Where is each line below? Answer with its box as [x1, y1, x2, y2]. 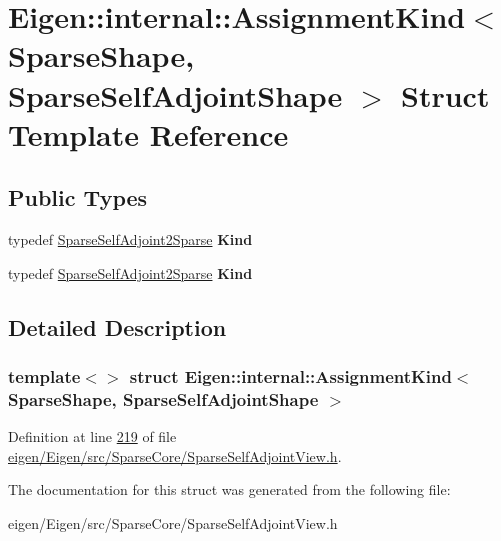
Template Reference [8, 113, 289, 154]
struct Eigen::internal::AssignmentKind [129, 364, 452, 389]
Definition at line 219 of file [8, 426, 177, 447]
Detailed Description [8, 311, 227, 342]
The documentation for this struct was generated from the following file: [8, 479, 451, 500]
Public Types [8, 182, 148, 213]
